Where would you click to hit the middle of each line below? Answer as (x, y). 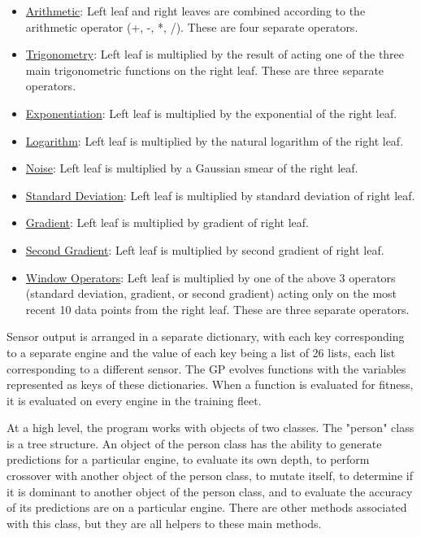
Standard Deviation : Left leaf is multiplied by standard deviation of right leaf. (220, 195)
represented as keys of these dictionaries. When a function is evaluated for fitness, (210, 384)
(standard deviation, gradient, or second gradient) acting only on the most (211, 293)
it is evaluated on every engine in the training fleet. (134, 400)
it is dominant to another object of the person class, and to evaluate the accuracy (210, 491)
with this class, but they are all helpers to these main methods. (164, 523)
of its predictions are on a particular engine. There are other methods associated (207, 507)
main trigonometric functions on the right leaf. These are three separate (205, 70)
